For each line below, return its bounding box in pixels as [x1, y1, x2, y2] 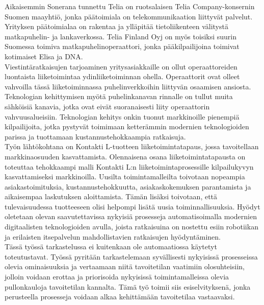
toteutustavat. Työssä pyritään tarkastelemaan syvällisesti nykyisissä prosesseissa [5, 251, 258, 262]
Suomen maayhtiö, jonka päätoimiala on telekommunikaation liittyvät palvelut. [5, 11, 253, 21]
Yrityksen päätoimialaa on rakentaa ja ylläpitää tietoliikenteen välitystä [5, 21, 228, 32]
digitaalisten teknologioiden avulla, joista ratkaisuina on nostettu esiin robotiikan [5, 221, 258, 232]
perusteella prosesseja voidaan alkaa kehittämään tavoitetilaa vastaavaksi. [5, 291, 235, 302]
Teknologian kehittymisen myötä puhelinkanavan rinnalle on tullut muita [5, 91, 233, 102]
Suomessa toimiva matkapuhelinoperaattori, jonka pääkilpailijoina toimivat [5, 41, 240, 52]
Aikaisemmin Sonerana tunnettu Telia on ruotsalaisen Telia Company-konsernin [5, 1, 255, 11]
